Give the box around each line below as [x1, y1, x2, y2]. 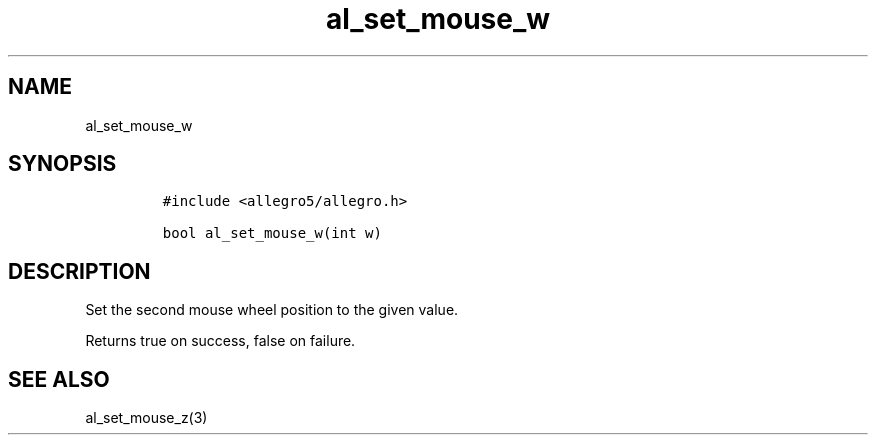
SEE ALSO [8, 366, 110, 392]
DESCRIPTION [8, 258, 151, 284]
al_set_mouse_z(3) [85, 409, 208, 427]
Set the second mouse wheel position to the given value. [85, 301, 459, 319]
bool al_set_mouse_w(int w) [162, 225, 382, 242]
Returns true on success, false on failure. [85, 332, 356, 350]
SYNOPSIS [8, 151, 117, 177]
